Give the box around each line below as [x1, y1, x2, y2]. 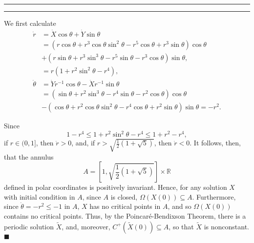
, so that [169, 221, 194, 231]
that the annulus [4, 151, 54, 162]
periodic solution [4, 221, 54, 231]
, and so [168, 201, 191, 211]
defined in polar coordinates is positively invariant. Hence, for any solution [4, 182, 227, 192]
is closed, [110, 191, 138, 202]
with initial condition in [4, 191, 75, 202]
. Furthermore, [192, 191, 236, 202]
